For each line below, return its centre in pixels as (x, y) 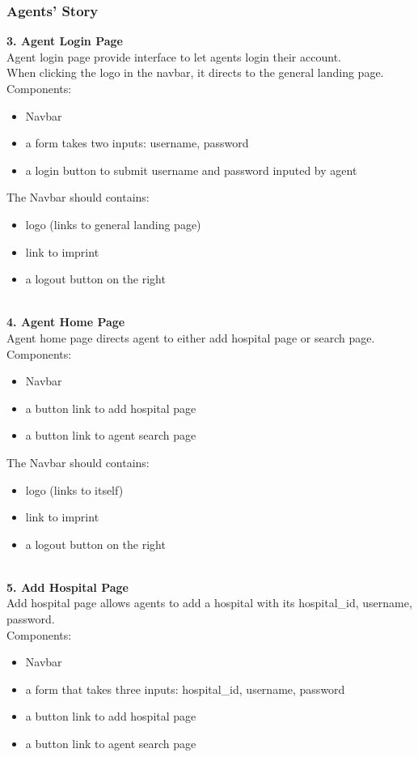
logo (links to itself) (74, 489)
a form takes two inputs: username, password (137, 143)
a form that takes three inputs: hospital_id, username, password (185, 689)
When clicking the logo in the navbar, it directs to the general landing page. (195, 72)
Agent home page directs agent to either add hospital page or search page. (191, 337)
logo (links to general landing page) (113, 224)
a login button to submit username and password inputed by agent (191, 170)
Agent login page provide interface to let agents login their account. (174, 56)
